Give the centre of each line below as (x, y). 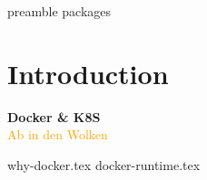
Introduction (88, 73)
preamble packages (59, 11)
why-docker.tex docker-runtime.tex (104, 164)
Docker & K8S (54, 116)
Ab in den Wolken (58, 134)
